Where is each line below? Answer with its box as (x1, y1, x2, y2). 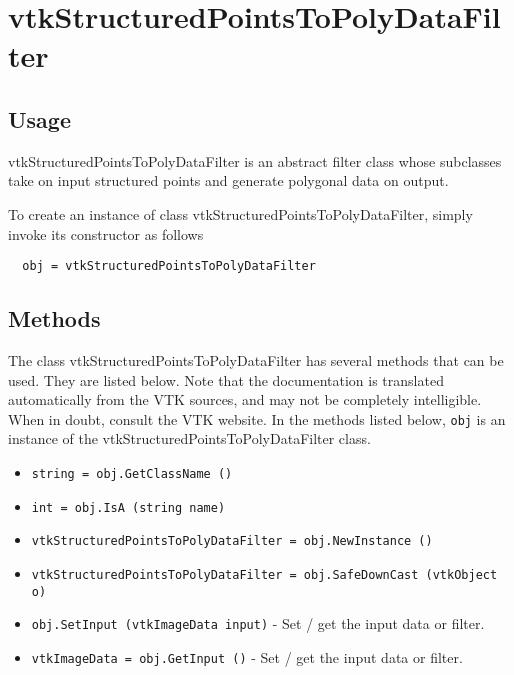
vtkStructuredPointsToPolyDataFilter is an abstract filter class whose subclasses (8, 150, 502, 171)
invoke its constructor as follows (8, 223, 204, 244)
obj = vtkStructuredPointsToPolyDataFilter (22, 259, 316, 274)
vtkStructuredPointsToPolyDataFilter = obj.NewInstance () (31, 534, 433, 549)
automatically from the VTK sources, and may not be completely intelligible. (8, 389, 482, 410)
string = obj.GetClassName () (31, 467, 233, 482)
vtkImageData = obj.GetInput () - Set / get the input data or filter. (31, 646, 463, 667)
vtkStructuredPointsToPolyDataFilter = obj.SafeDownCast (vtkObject (31, 568, 498, 582)
